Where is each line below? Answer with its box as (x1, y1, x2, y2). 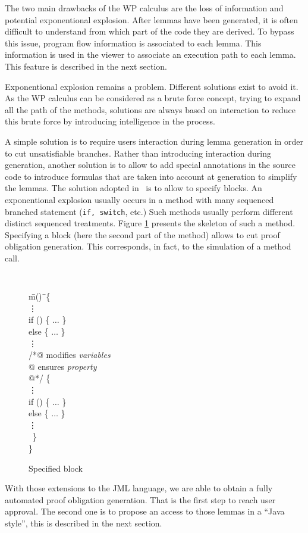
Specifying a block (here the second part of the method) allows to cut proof (5, 228, 280, 241)
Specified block (29, 462, 83, 474)
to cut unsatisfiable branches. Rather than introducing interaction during (5, 147, 271, 159)
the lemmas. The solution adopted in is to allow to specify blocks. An (5, 182, 262, 194)
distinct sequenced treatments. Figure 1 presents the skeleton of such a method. (5, 217, 296, 229)
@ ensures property (29, 360, 97, 372)
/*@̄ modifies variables (29, 348, 111, 361)
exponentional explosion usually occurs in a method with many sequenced (5, 193, 274, 205)
